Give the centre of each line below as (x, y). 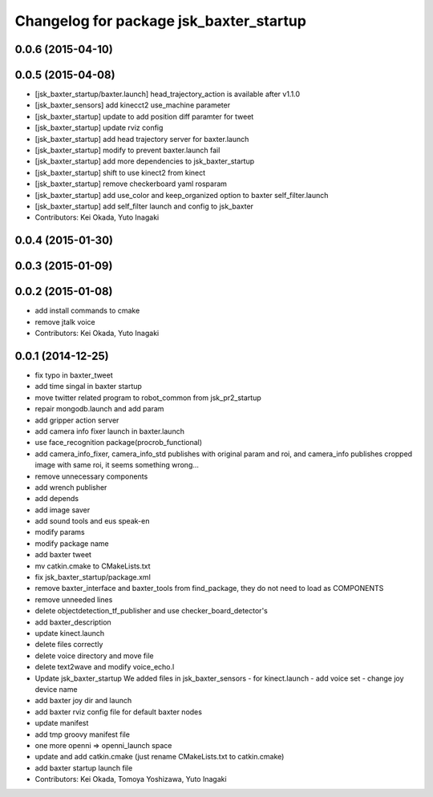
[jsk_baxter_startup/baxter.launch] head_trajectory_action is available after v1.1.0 (168, 94)
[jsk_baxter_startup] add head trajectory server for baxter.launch (142, 139)
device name (56, 689)
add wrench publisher (71, 487)
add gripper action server (77, 420)
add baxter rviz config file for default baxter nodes (118, 712)
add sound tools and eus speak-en (92, 521)
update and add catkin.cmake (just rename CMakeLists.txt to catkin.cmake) (160, 757)
